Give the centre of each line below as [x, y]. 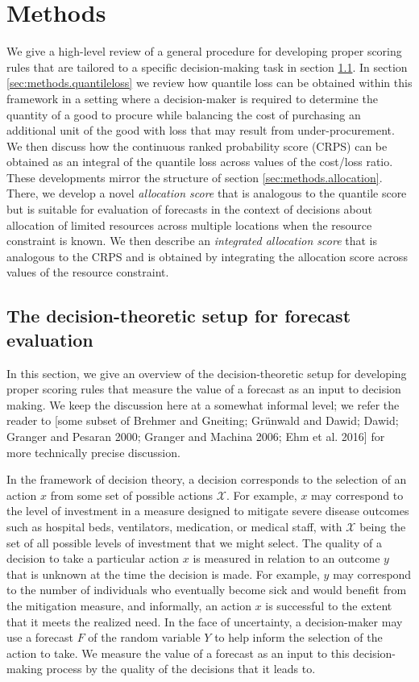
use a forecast [40, 637]
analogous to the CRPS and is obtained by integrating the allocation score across [207, 256]
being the [383, 526]
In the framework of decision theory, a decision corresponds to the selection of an [207, 479]
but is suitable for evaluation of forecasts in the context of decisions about [189, 209]
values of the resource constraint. [88, 272]
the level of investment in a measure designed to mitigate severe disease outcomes [208, 511]
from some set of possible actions [132, 495]
